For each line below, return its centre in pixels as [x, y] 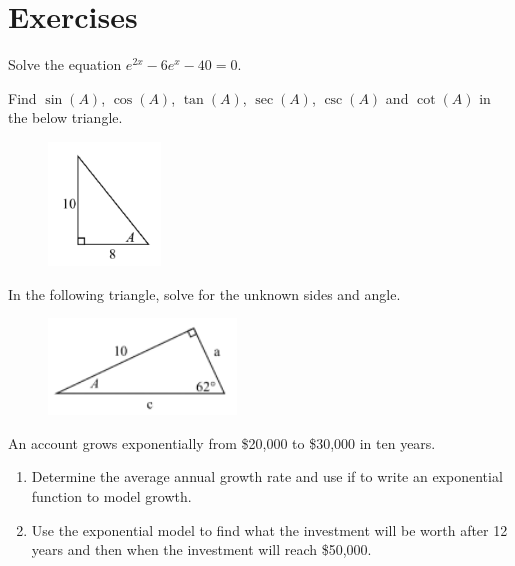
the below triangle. [65, 117]
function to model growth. [111, 495]
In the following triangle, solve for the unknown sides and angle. [204, 293]
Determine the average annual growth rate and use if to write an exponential [267, 476]
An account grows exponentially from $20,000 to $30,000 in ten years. [222, 442]
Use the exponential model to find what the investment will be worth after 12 [269, 529]
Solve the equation [65, 64]
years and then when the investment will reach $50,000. [201, 549]
